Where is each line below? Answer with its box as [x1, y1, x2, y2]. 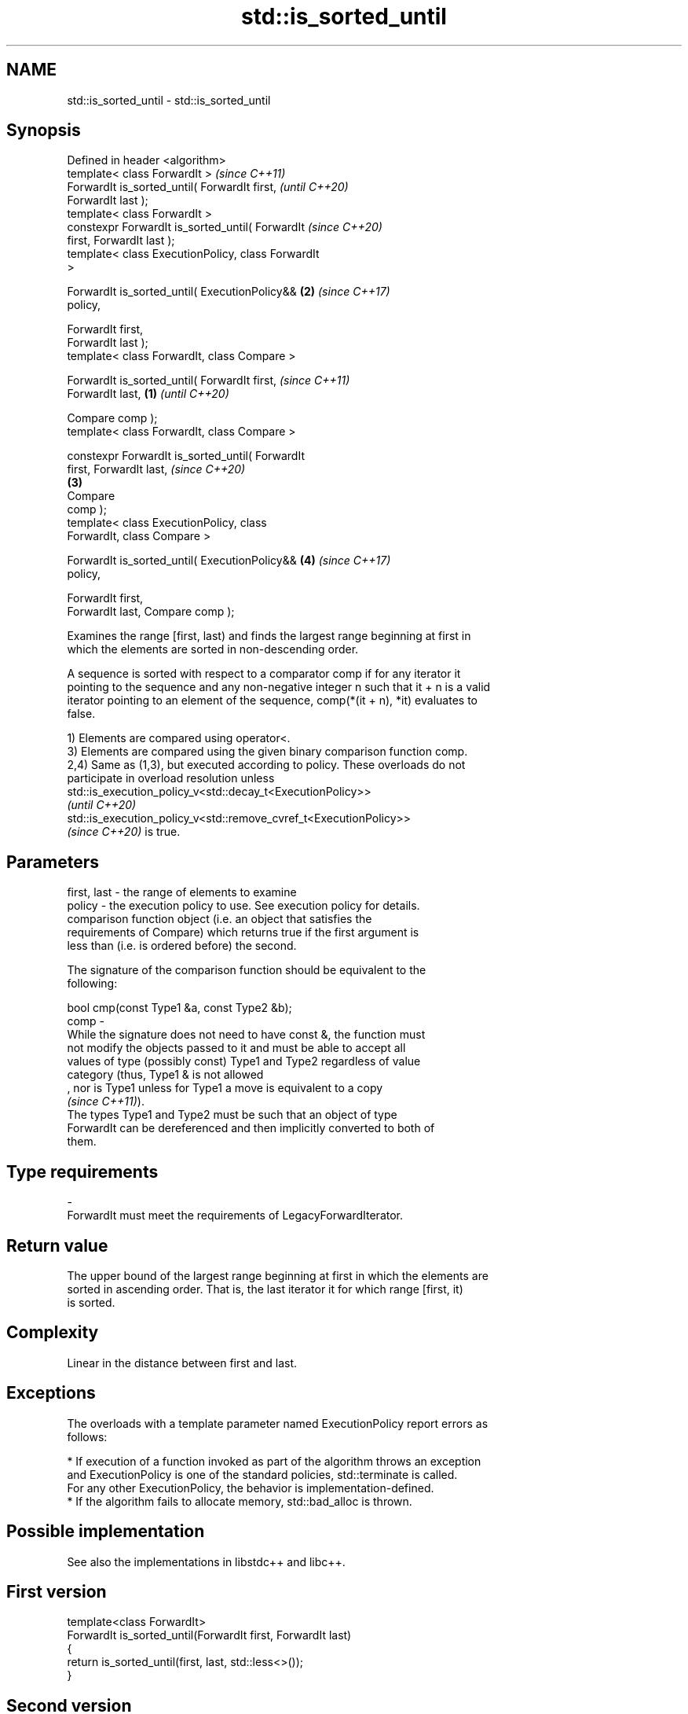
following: [67, 977, 118, 991]
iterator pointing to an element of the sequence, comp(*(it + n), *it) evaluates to [67, 693, 478, 708]
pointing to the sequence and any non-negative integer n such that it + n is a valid [67, 680, 491, 694]
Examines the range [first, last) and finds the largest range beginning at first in [67, 629, 471, 643]
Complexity [6, 1322, 99, 1343]
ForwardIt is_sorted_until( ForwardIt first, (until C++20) [67, 180, 349, 194]
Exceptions [6, 1383, 96, 1403]
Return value [6, 1235, 108, 1256]
